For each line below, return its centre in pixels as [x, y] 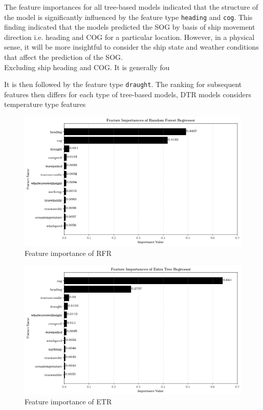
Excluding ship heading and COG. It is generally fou [87, 67]
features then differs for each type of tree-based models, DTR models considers [128, 94]
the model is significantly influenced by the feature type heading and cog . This [128, 17]
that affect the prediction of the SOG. [63, 57]
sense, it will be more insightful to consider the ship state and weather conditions [131, 47]
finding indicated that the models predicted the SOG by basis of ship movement [130, 27]
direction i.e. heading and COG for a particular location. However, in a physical [129, 37]
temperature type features [45, 104]
